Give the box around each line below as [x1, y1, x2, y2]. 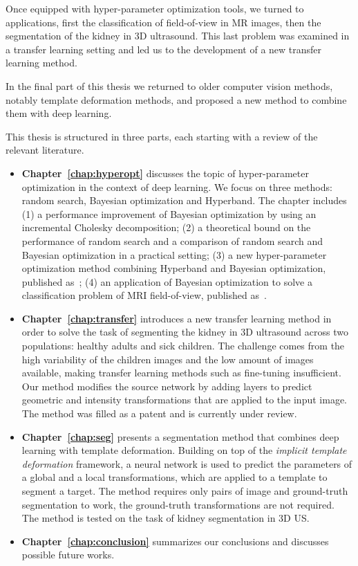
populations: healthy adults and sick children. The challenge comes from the [21, 338, 345, 353]
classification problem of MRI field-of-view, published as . [21, 288, 267, 302]
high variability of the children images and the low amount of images [21, 352, 314, 366]
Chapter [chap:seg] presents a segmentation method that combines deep [21, 429, 339, 444]
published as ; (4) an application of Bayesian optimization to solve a [21, 274, 312, 289]
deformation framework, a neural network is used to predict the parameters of [21, 456, 352, 471]
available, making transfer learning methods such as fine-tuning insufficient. [21, 365, 341, 380]
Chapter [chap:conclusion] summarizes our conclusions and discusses [21, 533, 329, 548]
